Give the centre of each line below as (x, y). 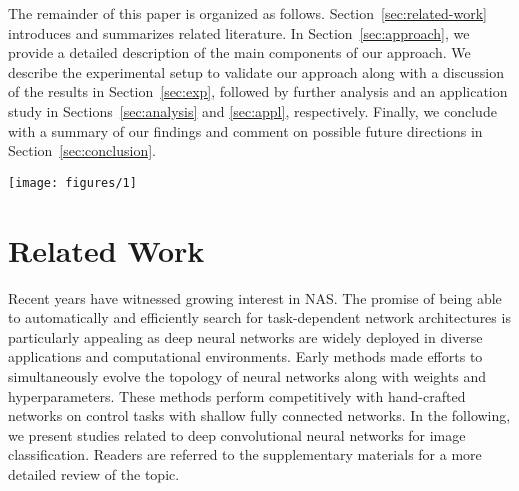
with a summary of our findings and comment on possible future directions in (245, 130)
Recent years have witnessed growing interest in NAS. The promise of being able (255, 297)
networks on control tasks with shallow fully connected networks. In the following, (259, 415)
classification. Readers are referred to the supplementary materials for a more (245, 454)
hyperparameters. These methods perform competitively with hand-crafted (237, 395)
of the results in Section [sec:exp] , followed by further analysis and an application (258, 91)
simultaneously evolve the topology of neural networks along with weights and (247, 375)
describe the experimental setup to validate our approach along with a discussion (256, 71)
